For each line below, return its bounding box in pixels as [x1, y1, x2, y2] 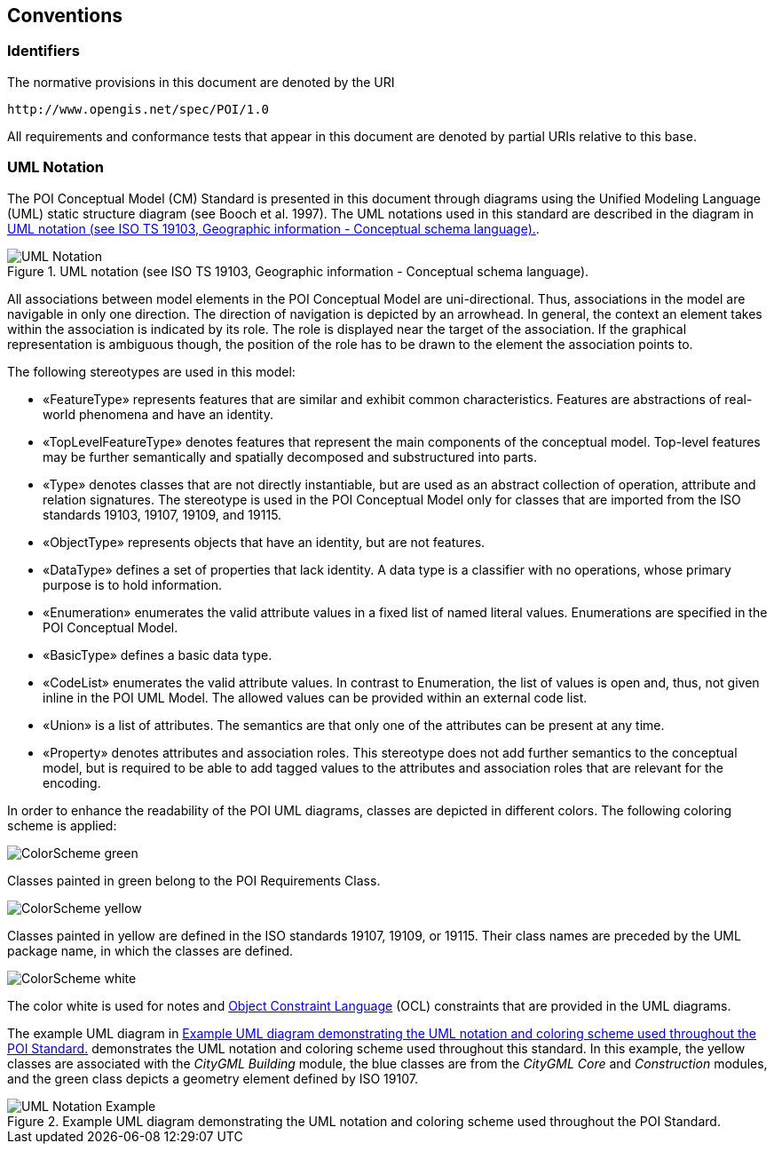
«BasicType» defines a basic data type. [43, 647, 272, 663]
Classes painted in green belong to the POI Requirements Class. [7, 872, 381, 888]
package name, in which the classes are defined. [7, 942, 294, 958]
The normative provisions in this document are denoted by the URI [7, 74, 395, 90]
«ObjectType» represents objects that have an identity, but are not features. [43, 534, 486, 550]
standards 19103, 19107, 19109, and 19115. [43, 506, 282, 522]
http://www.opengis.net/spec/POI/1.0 [7, 101, 270, 116]
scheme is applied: [7, 817, 117, 833]
